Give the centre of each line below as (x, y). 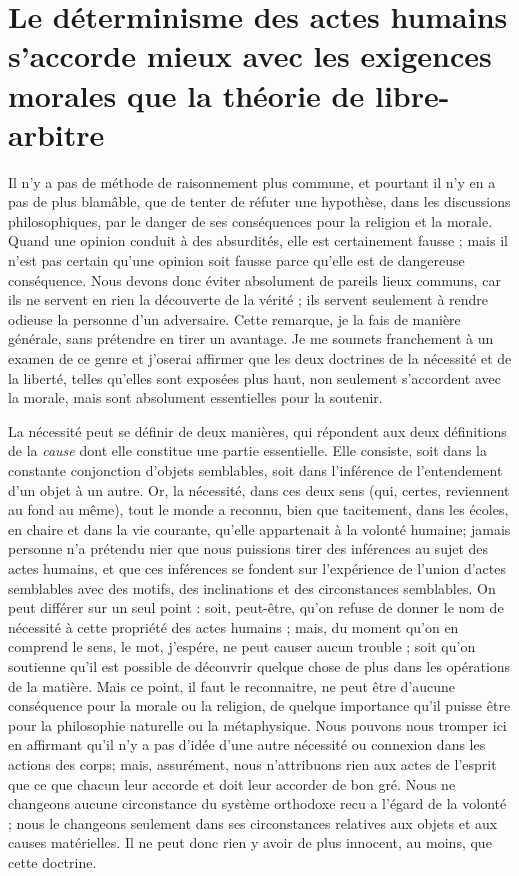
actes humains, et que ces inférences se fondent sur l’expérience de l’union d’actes (257, 567)
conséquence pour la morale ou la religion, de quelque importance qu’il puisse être (259, 705)
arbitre (56, 133)
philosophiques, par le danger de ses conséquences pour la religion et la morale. (250, 220)
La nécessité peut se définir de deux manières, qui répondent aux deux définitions (257, 430)
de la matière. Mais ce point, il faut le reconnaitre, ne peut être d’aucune (232, 685)
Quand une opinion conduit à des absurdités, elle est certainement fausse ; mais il (258, 240)
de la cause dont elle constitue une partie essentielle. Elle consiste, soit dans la (247, 450)
